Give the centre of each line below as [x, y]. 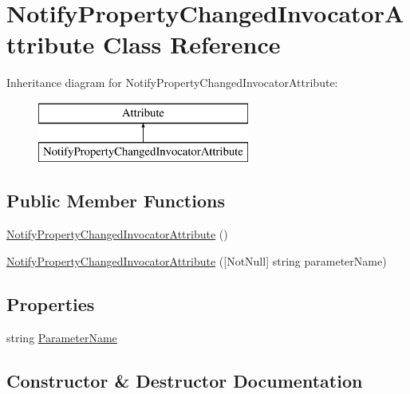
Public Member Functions [116, 201]
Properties [51, 303]
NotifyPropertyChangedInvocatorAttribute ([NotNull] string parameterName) [197, 260]
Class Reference [192, 44]
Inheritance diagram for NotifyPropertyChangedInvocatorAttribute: [172, 83]
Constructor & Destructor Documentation [185, 380]
